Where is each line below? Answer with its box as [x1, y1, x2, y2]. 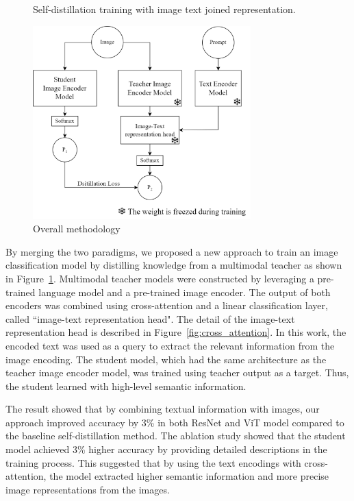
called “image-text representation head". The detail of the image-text [5, 311, 295, 326]
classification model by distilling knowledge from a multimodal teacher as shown [5, 258, 342, 272]
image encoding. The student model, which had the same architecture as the [5, 352, 327, 366]
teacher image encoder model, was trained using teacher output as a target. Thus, [5, 365, 349, 380]
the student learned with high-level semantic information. [5, 378, 246, 393]
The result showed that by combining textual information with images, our [5, 402, 320, 416]
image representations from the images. [5, 482, 170, 496]
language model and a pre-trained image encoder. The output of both [38, 284, 331, 299]
